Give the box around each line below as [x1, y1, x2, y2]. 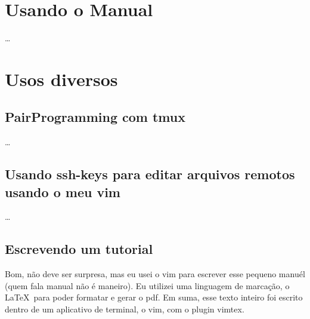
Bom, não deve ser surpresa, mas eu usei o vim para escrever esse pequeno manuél [5, 268, 305, 280]
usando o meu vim [5, 182, 120, 201]
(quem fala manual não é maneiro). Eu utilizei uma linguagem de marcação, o [5, 279, 290, 292]
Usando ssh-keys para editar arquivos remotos [5, 165, 295, 183]
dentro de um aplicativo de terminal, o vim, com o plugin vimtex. [5, 303, 244, 315]
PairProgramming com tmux [5, 108, 185, 126]
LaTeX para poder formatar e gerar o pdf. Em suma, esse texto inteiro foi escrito [5, 291, 303, 303]
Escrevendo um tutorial [5, 240, 153, 258]
